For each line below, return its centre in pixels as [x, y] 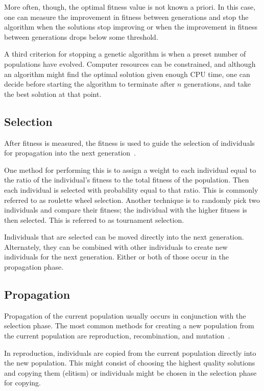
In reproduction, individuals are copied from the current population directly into [130, 353]
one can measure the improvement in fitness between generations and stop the [126, 17]
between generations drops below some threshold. [81, 36]
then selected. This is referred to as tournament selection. [94, 219]
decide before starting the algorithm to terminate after [90, 84]
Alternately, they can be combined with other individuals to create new [116, 246]
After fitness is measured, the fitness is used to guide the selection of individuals [129, 142]
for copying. [23, 383]
